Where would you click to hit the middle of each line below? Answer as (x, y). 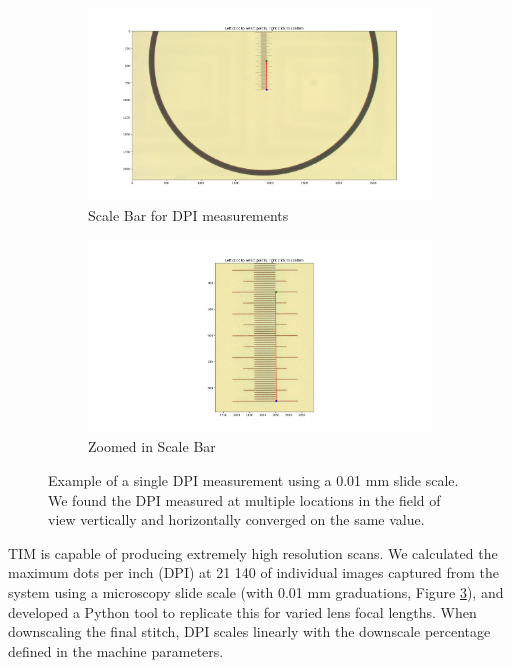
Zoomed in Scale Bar (152, 446)
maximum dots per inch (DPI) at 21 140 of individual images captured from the (254, 572)
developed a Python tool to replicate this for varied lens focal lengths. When (242, 611)
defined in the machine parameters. (116, 650)
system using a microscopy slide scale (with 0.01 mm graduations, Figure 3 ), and (256, 592)
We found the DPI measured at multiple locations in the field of (244, 499)
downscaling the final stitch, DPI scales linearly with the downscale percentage (249, 631)
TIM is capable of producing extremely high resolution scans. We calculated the (253, 552)
